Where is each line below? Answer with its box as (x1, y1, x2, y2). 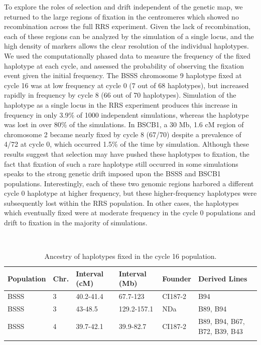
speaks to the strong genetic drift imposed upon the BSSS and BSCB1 (4, 168, 221, 179)
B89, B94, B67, (198, 315, 245, 326)
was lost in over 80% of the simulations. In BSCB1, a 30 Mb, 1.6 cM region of (4, 119, 244, 130)
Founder (162, 273, 191, 283)
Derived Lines (198, 273, 247, 283)
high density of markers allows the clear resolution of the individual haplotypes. (4, 41, 249, 51)
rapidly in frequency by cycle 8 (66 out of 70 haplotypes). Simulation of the (4, 90, 236, 100)
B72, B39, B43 (198, 325, 243, 336)
